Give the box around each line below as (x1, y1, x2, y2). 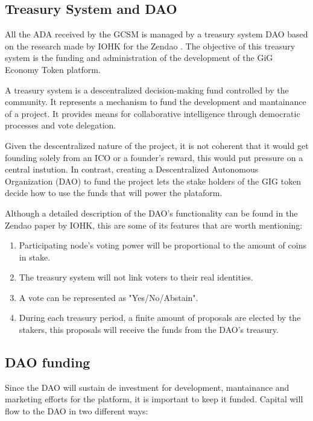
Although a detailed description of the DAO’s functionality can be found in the (5, 206, 298, 219)
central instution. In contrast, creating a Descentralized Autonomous (5, 163, 259, 176)
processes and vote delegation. (5, 119, 116, 131)
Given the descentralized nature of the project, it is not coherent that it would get (5, 139, 309, 151)
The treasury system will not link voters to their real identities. (19, 271, 253, 283)
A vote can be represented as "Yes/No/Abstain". (19, 291, 198, 303)
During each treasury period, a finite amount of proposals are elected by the (19, 311, 301, 324)
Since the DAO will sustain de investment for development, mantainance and (5, 381, 289, 393)
